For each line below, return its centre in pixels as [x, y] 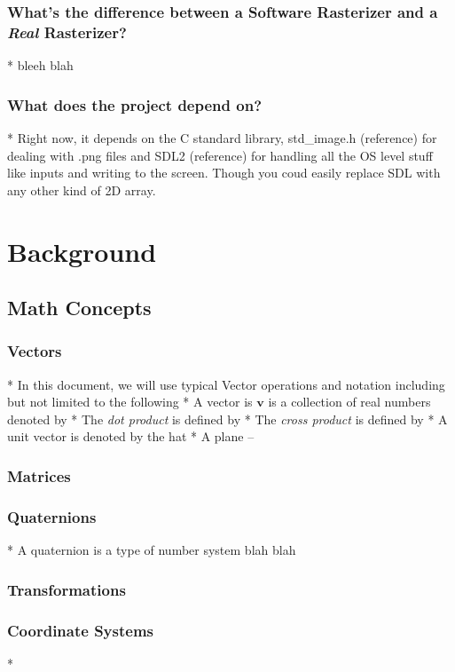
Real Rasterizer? [67, 32]
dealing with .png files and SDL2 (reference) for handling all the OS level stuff [220, 155]
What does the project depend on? [135, 104]
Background [82, 251]
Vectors [35, 351]
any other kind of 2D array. [82, 190]
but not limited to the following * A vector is [130, 402]
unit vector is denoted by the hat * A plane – [131, 436]
